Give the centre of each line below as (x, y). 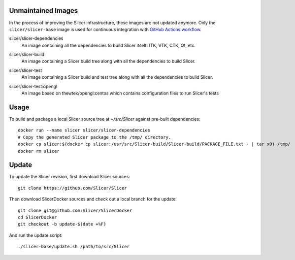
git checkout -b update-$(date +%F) (62, 224)
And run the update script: (36, 235)
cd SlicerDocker (37, 217)
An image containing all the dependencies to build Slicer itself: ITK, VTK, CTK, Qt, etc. (109, 45)
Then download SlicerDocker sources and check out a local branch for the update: (93, 199)
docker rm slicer (39, 151)
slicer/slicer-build (27, 55)
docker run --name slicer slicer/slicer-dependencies (84, 130)
